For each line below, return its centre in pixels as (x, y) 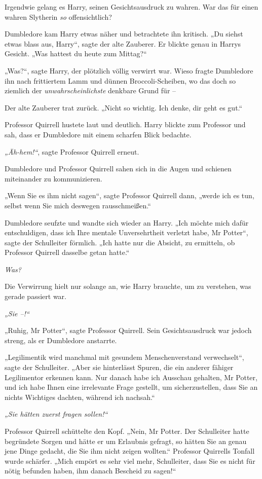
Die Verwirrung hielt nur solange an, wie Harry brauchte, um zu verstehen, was (128, 286)
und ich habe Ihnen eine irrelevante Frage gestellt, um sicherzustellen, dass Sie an (131, 387)
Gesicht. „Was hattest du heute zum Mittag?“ (76, 53)
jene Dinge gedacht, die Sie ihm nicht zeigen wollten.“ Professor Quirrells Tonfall (130, 451)
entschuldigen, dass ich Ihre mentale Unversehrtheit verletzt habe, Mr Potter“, (126, 232)
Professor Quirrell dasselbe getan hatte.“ (67, 252)
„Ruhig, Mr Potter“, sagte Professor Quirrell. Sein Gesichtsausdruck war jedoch (128, 330)
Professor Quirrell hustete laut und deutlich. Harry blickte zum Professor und (125, 124)
